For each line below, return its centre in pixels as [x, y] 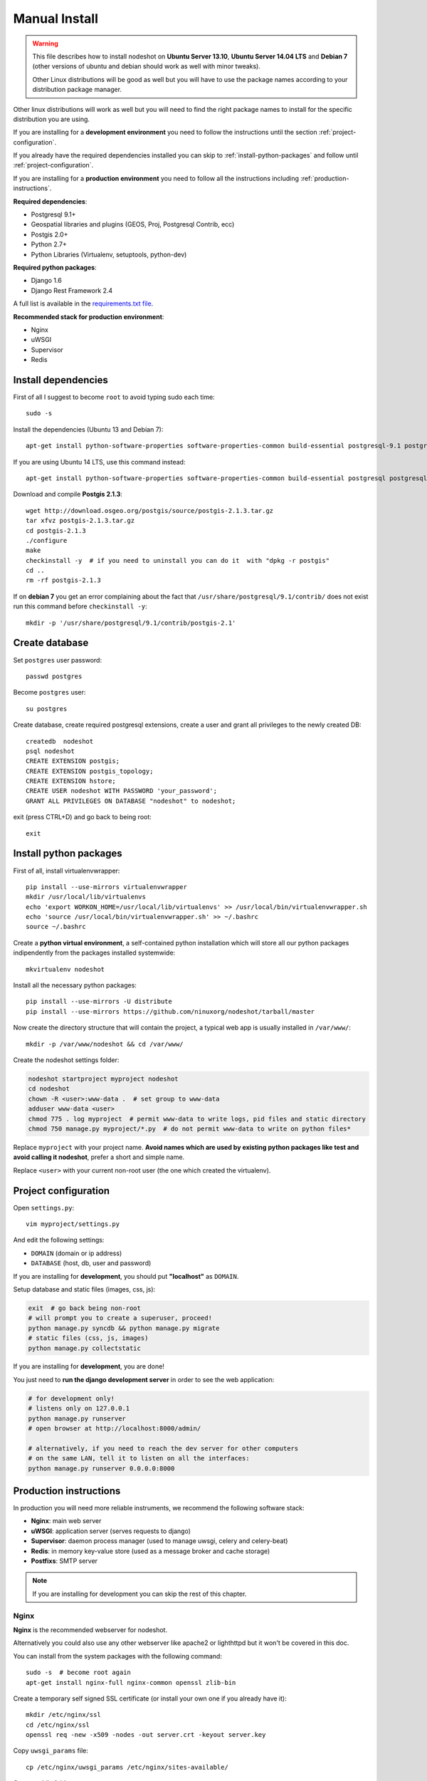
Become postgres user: [49, 692]
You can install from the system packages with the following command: [117, 1656]
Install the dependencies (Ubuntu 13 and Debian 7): [88, 429]
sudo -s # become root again [79, 1673]
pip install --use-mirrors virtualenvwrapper [107, 887]
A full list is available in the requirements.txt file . [83, 303]
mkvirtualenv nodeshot [65, 969]
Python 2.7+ [49, 244]
